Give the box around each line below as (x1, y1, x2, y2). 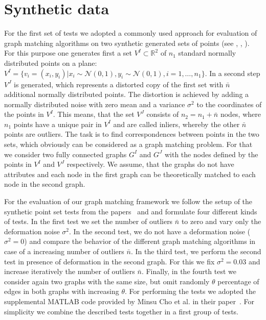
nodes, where (220, 109, 261, 119)
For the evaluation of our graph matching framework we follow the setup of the (4, 196, 253, 207)
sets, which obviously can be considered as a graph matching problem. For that (4, 139, 253, 150)
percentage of (217, 276, 259, 286)
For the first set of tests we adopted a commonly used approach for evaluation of (4, 28, 257, 38)
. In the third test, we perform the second (130, 246, 261, 256)
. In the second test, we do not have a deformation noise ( (69, 226, 251, 236)
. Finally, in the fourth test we (141, 266, 236, 277)
